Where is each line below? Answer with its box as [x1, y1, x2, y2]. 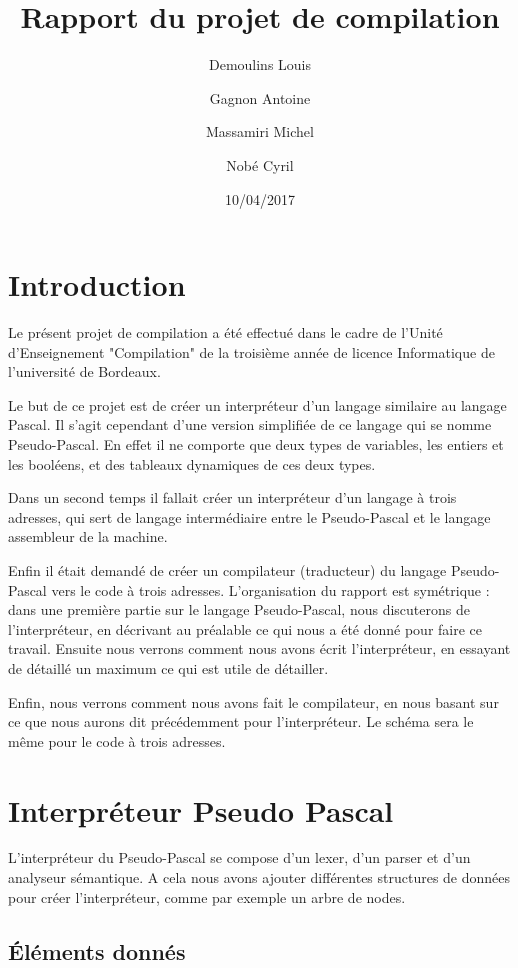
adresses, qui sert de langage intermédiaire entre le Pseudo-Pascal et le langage [8, 506, 491, 527]
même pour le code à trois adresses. [8, 730, 226, 751]
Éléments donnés [8, 935, 186, 966]
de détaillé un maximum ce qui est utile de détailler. [8, 657, 329, 678]
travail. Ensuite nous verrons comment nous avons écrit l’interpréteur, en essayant [8, 638, 511, 659]
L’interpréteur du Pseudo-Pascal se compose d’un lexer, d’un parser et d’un [8, 847, 471, 868]
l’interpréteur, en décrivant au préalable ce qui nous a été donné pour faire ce [8, 618, 483, 639]
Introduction [8, 264, 186, 305]
